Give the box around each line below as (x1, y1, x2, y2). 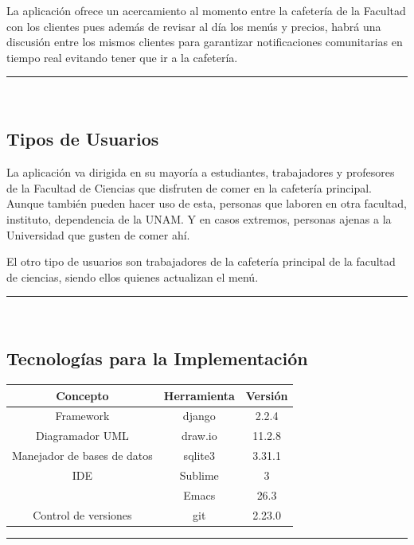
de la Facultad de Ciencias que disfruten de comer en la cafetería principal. (6, 179, 373, 196)
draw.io (181, 427, 217, 444)
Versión (245, 387, 288, 403)
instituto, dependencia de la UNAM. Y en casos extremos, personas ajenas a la (6, 210, 392, 227)
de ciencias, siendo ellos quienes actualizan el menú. (6, 268, 259, 285)
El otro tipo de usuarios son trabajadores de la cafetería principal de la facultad (6, 253, 396, 270)
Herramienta (163, 387, 235, 403)
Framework (55, 407, 110, 424)
